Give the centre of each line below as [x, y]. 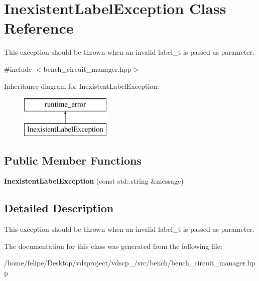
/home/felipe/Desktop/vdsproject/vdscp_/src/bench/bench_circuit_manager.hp [130, 263]
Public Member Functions [73, 160]
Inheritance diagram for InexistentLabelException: [82, 86]
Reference [39, 28]
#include [18, 68]
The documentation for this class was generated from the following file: [113, 246]
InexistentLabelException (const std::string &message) [94, 181]
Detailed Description [59, 208]
